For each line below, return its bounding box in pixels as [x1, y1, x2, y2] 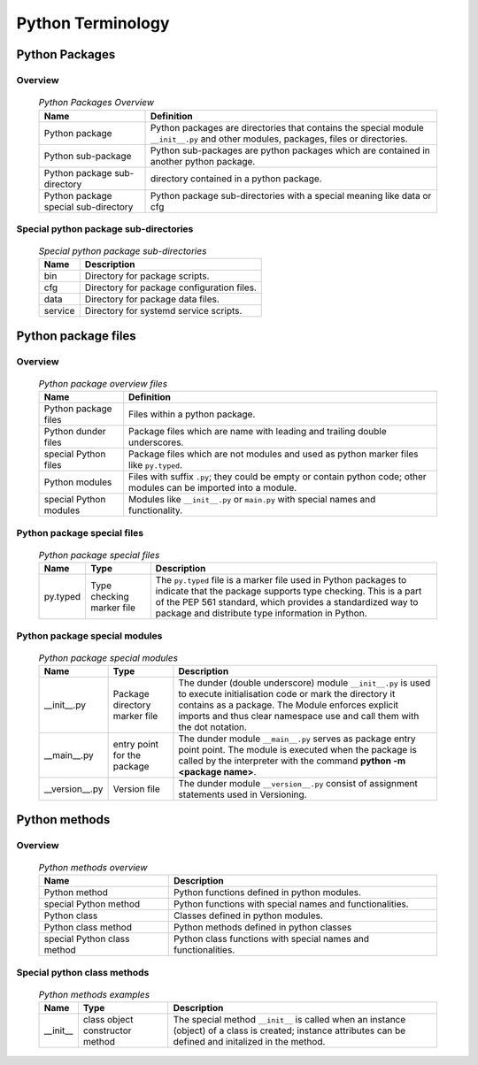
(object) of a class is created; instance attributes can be [173, 1024, 406, 1037]
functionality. [128, 504, 183, 517]
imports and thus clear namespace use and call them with [178, 710, 420, 723]
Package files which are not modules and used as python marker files [128, 448, 420, 460]
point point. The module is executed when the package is [178, 744, 418, 756]
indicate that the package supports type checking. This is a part [155, 585, 422, 597]
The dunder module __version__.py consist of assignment [178, 778, 418, 790]
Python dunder [43, 425, 106, 438]
